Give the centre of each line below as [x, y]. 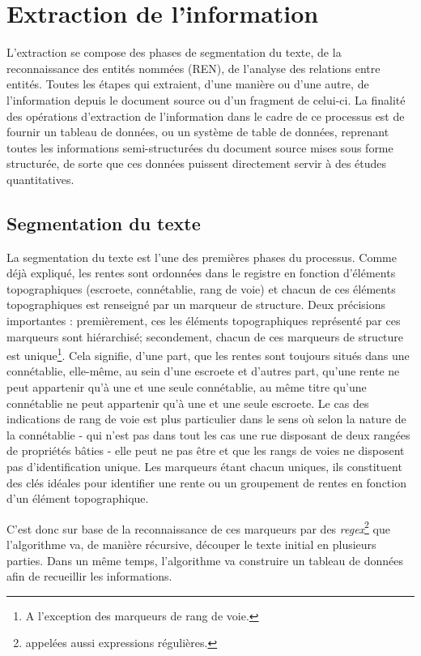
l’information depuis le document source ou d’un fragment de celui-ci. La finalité [206, 99]
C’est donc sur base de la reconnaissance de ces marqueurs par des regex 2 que [198, 527]
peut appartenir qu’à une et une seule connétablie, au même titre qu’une [187, 387]
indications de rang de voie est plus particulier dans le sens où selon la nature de [206, 419]
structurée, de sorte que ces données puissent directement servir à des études [197, 163]
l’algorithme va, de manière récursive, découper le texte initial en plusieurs [191, 545]
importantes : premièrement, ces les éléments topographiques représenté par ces [204, 321]
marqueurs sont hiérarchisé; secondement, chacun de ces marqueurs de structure [205, 336]
